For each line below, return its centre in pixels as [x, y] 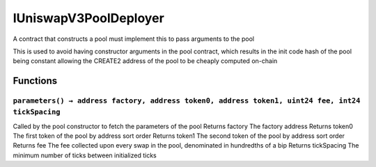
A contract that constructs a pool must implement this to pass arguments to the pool [133, 39]
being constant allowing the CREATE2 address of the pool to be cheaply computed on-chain [145, 61]
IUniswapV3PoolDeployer [89, 18]
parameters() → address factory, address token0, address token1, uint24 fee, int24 [187, 101]
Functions [35, 81]
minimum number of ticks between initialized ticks [85, 155]
